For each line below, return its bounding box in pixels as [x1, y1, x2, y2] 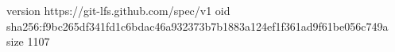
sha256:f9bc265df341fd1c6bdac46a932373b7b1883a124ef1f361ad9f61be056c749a [6, 17, 389, 34]
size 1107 [6, 33, 50, 50]
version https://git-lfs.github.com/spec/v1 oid [6, 2, 230, 18]
